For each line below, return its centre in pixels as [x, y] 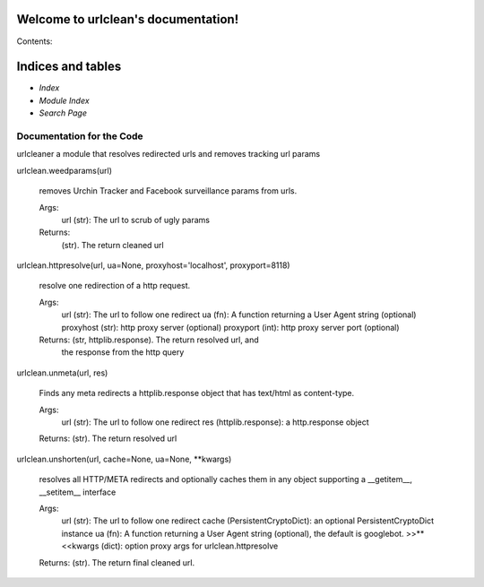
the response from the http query [123, 352]
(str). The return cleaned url [113, 245]
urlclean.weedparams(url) [64, 170]
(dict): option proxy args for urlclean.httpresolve [190, 546]
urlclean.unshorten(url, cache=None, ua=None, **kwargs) [124, 459]
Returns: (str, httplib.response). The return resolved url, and [149, 340]
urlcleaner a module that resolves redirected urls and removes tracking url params [169, 154]
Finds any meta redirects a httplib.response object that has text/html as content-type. [197, 393]
